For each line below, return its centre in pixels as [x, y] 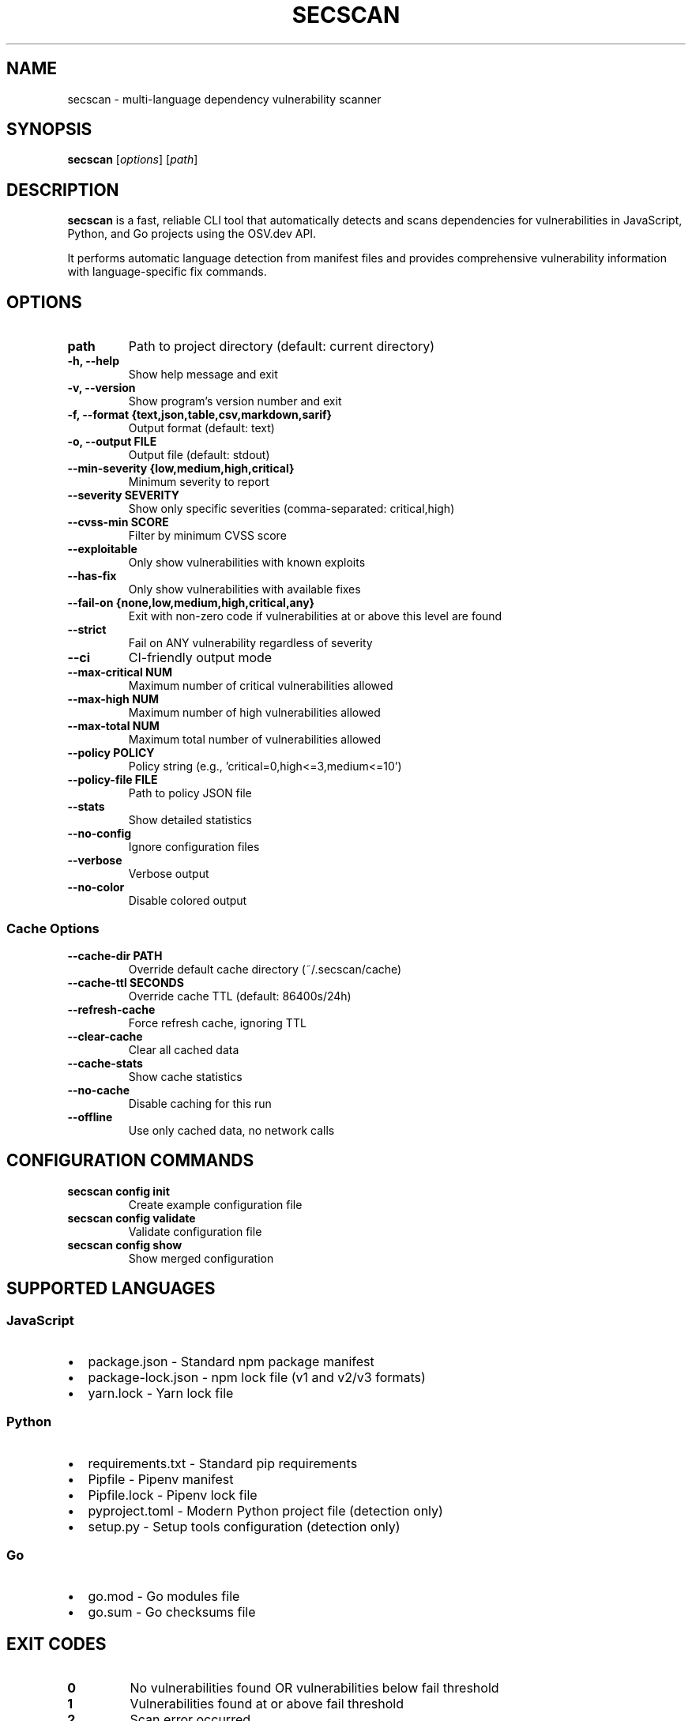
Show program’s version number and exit [235, 401]
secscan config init [118, 1191]
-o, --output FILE [112, 442]
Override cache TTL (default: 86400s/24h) [240, 996]
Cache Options [53, 928]
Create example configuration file [215, 1204]
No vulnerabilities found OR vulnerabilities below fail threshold [314, 1688]
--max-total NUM [113, 726]
